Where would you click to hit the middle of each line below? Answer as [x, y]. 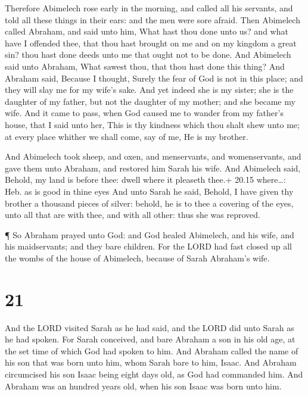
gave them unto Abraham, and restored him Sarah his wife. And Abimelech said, [153, 168]
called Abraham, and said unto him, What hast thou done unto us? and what [147, 31]
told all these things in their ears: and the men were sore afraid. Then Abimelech [153, 19]
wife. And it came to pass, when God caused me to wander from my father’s [144, 113]
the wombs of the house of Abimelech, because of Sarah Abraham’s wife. [137, 258]
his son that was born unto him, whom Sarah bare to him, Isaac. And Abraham [151, 362]
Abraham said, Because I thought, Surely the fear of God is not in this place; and [154, 78]
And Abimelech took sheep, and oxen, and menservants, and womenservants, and [153, 156]
